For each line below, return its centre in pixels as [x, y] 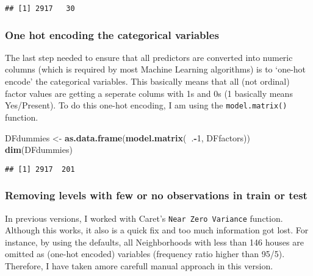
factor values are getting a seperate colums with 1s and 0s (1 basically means [149, 93]
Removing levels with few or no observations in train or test [156, 195]
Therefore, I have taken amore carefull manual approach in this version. [139, 266]
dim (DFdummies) [39, 150]
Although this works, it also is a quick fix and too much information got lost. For [157, 230]
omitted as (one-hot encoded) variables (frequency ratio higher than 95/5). [145, 254]
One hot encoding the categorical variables [112, 34]
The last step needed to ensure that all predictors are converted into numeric [149, 57]
